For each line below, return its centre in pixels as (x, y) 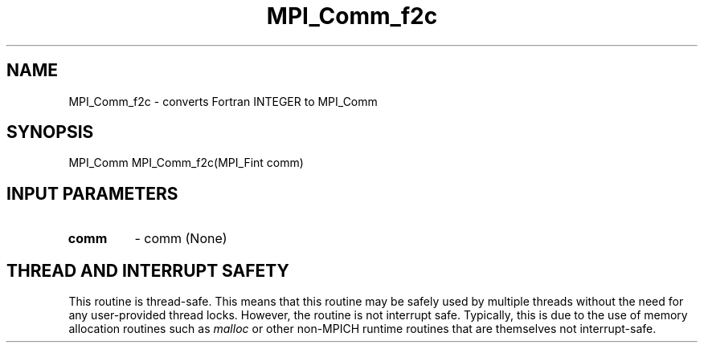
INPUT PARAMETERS (92, 193)
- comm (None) (181, 239)
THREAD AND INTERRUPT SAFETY (148, 270)
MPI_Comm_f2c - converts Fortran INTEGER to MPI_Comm (223, 101)
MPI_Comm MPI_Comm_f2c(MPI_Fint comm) (186, 163)
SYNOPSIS (50, 132)
